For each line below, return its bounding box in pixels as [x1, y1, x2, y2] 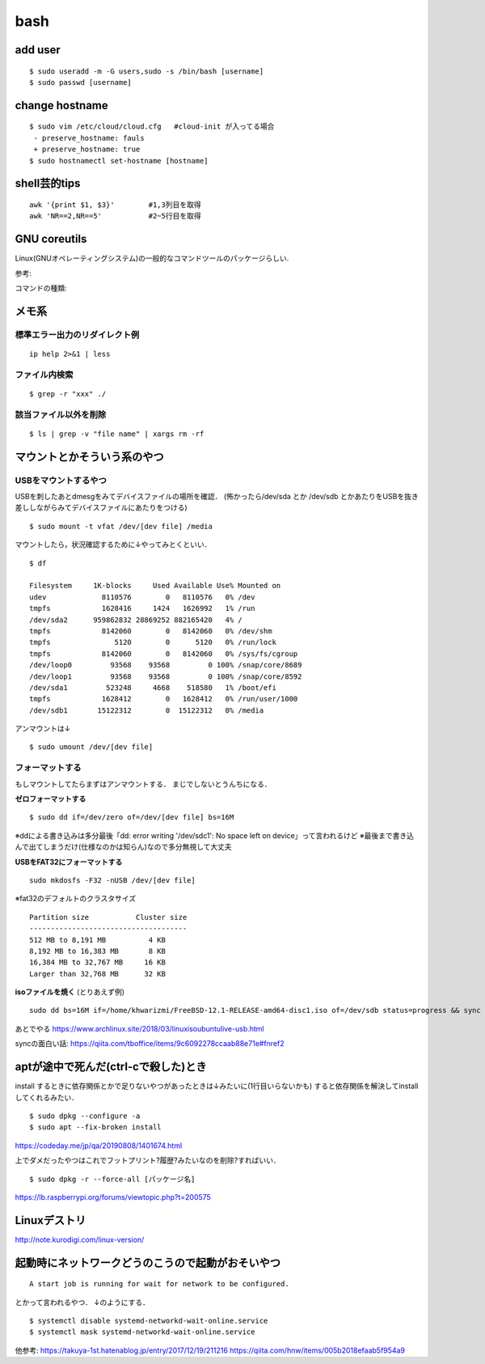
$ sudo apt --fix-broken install [29, 1123, 162, 1132]
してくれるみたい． [15, 1092, 79, 1102]
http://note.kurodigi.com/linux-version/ [15, 1235, 145, 1244]
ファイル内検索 [15, 369, 74, 380]
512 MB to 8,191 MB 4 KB [29, 935, 166, 944]
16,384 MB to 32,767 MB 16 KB [29, 958, 166, 967]
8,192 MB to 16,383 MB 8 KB [29, 947, 166, 955]
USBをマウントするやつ [15, 474, 107, 485]
